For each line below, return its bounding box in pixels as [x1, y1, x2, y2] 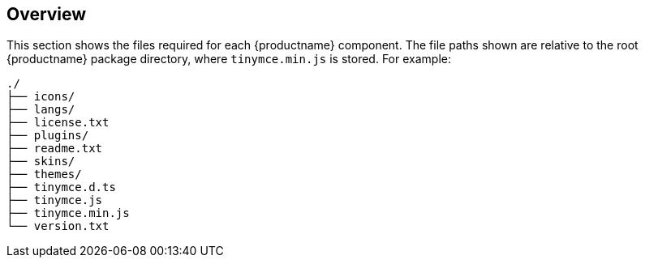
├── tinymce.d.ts [6, 181, 116, 194]
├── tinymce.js [6, 194, 103, 207]
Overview [6, 4, 87, 24]
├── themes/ [6, 168, 82, 181]
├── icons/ [6, 90, 75, 104]
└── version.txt [6, 219, 110, 233]
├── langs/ [6, 103, 75, 117]
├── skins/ [6, 155, 75, 168]
